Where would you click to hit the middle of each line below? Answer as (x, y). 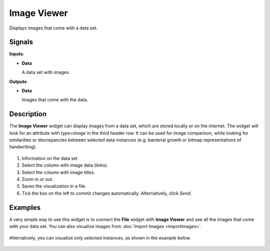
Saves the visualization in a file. (54, 186)
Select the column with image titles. (58, 172)
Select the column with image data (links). (65, 165)
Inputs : (17, 54)
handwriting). (23, 147)
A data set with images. (46, 72)
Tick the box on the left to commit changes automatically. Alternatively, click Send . (107, 193)
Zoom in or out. (37, 179)
